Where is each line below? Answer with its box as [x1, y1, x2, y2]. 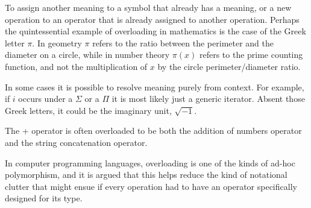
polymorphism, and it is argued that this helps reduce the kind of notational [5, 168, 287, 181]
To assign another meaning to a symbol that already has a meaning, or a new [5, 1, 292, 13]
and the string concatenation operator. [5, 136, 148, 148]
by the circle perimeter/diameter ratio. [157, 60, 301, 72]
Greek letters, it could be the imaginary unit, [5, 104, 172, 116]
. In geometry [32, 36, 82, 49]
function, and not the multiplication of [5, 60, 148, 72]
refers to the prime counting [199, 48, 303, 61]
